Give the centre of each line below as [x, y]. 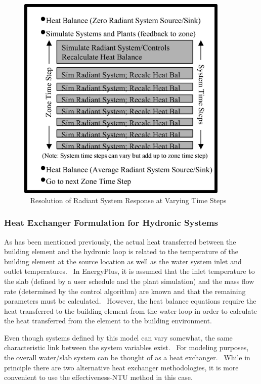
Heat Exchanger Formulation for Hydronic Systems [111, 223]
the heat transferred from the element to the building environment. [108, 321]
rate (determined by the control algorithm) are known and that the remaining [125, 291]
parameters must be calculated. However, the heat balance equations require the [130, 301]
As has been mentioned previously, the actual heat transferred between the [120, 241]
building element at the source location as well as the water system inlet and [123, 261]
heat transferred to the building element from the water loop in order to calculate [131, 310]
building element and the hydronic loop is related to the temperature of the [121, 251]
